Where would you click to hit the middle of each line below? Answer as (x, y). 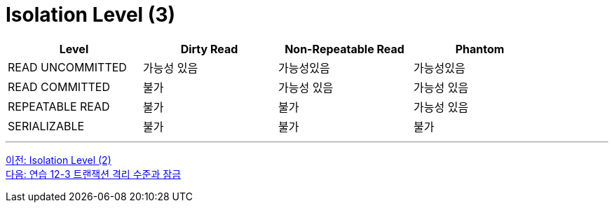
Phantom (480, 49)
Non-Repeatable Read (344, 49)
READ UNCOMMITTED (67, 67)
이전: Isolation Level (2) (59, 160)
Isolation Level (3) (91, 15)
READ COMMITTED (59, 86)
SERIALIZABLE (46, 126)
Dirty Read (209, 49)
